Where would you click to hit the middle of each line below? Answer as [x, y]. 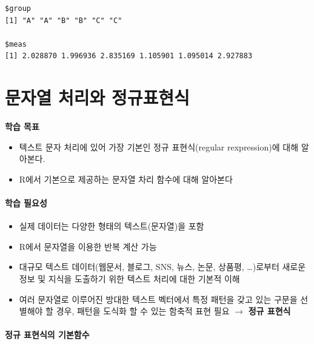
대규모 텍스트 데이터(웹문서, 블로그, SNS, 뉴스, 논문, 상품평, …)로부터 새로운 [162, 267]
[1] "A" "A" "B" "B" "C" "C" [64, 20]
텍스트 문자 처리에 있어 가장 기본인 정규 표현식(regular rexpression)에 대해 [159, 147]
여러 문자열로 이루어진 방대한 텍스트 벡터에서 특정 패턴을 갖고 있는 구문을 [158, 299]
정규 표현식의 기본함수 [47, 335]
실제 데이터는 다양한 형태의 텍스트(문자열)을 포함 [112, 226]
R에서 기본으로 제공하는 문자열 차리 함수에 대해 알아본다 [126, 179]
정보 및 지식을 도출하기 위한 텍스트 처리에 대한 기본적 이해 [129, 279]
